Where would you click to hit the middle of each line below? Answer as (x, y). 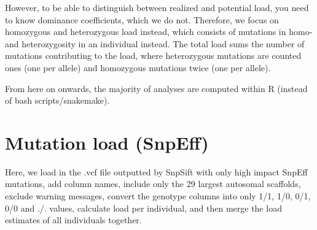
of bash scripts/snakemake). (57, 100)
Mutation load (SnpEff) (107, 142)
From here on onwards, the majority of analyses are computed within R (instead (156, 88)
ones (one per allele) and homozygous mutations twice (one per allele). (138, 67)
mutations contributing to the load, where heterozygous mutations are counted (153, 56)
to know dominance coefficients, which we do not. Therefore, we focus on (142, 19)
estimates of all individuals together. (73, 220)
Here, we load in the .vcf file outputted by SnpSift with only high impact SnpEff (156, 171)
